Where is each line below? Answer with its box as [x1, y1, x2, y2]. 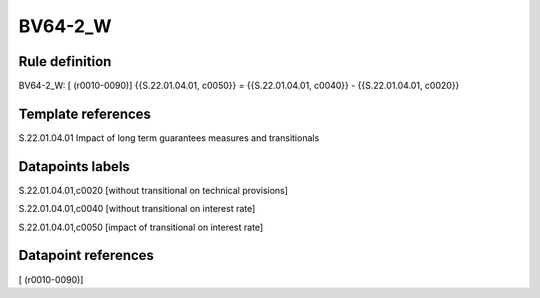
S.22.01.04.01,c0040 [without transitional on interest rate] [18, 203, 256, 215]
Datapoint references [18, 247, 155, 264]
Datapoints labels [18, 158, 130, 175]
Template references [18, 105, 152, 122]
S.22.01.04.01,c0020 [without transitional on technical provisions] [18, 184, 289, 196]
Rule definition [18, 53, 112, 70]
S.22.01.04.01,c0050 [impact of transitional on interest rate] [18, 221, 264, 233]
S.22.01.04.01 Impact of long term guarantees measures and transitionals [18, 131, 320, 144]
